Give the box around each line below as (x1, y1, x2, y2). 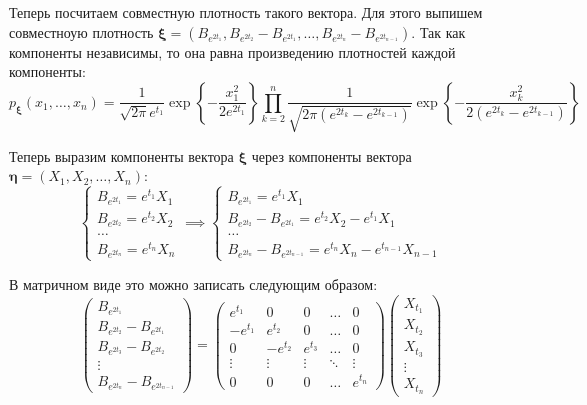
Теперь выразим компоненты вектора (9, 145, 234, 166)
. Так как (411, 21, 466, 42)
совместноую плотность (9, 21, 154, 42)
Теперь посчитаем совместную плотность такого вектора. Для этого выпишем (9, 2, 483, 22)
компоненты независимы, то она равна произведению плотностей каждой (9, 41, 456, 62)
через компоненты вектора (251, 145, 412, 166)
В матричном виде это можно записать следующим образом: (9, 273, 378, 294)
